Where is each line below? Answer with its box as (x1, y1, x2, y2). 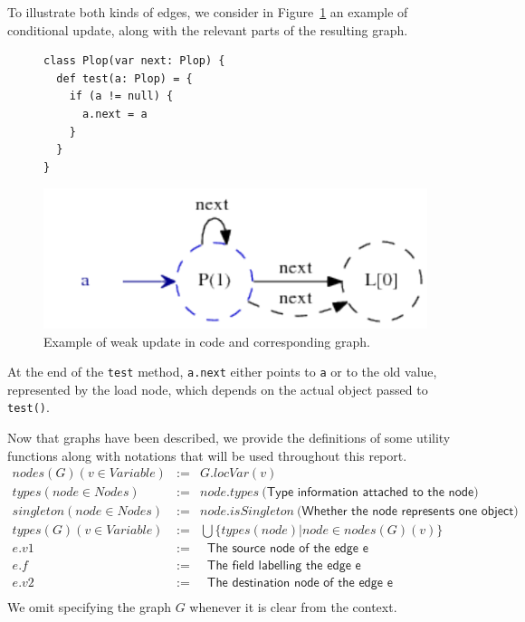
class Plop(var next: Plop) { (43, 54, 225, 68)
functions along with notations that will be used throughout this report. (7, 445, 407, 464)
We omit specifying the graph (7, 597, 171, 616)
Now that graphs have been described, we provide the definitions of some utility (7, 428, 451, 447)
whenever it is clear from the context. (189, 597, 397, 616)
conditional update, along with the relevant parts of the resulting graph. (7, 20, 408, 39)
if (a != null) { (69, 90, 174, 103)
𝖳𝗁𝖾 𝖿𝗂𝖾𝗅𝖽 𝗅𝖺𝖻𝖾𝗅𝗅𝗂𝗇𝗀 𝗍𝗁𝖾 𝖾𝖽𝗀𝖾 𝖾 (206, 560, 361, 573)
